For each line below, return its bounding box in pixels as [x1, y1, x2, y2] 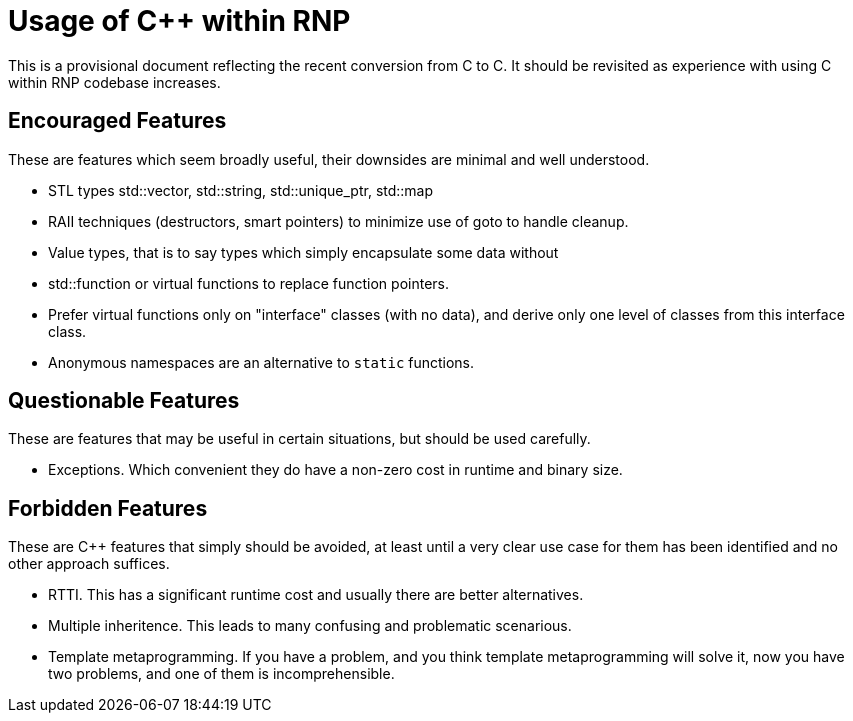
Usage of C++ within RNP [8, 4, 351, 38]
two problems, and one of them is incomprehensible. [48, 665, 395, 683]
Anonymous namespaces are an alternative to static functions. [48, 353, 475, 371]
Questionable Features [8, 388, 240, 414]
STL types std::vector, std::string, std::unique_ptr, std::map [48, 181, 434, 199]
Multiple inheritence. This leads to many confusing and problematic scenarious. [48, 617, 572, 635]
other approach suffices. [8, 555, 170, 573]
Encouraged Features [8, 108, 227, 134]
